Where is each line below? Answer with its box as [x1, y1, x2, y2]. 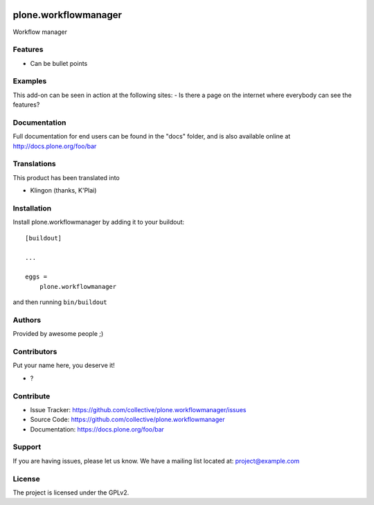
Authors [12, 315, 42, 325]
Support [12, 442, 42, 452]
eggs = [25, 273, 48, 281]
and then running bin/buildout [12, 298, 107, 306]
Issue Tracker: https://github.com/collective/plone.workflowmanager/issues [30, 405, 247, 414]
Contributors [12, 347, 57, 357]
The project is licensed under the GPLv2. [12, 488, 130, 497]
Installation [12, 204, 52, 213]
